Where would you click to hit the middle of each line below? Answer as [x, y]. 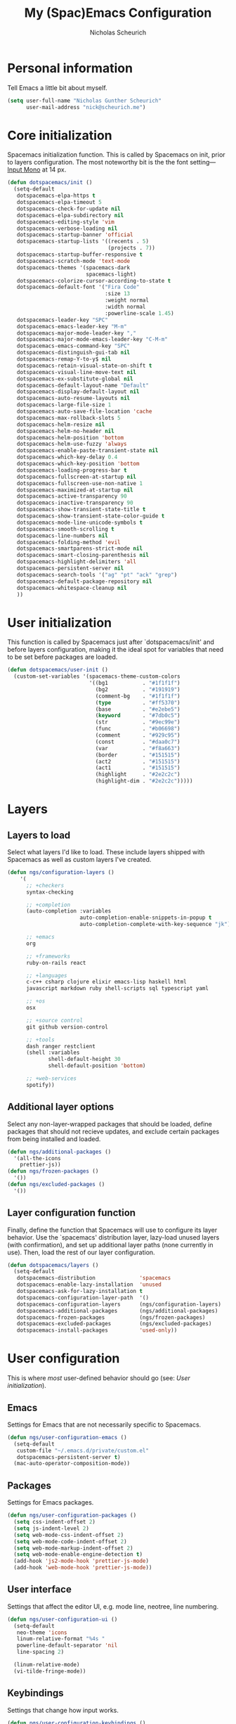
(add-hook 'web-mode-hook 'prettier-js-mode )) [83, 1568]
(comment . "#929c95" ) [138, 735]
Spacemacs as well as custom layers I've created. [79, 860]
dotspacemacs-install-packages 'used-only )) [97, 1330]
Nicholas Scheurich [118, 32]
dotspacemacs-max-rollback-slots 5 [68, 418]
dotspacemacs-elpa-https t [56, 196]
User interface [39, 1589]
